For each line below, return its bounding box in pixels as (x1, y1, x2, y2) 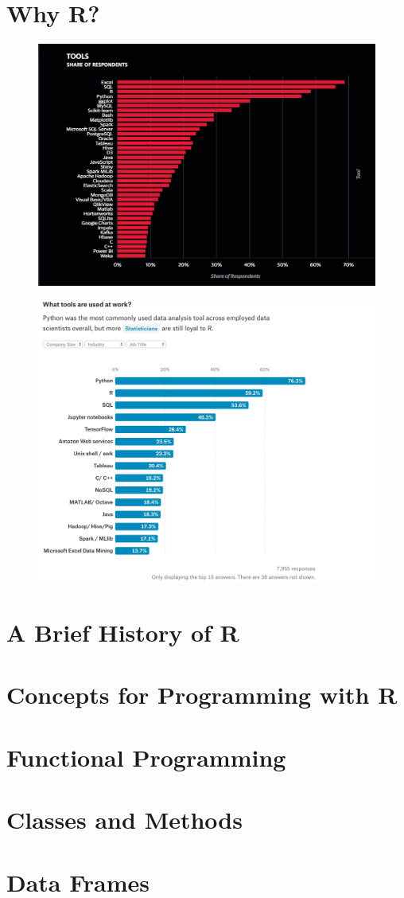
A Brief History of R (6, 616, 239, 649)
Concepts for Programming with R (6, 678, 398, 711)
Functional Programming (6, 740, 286, 773)
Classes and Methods (6, 803, 243, 836)
